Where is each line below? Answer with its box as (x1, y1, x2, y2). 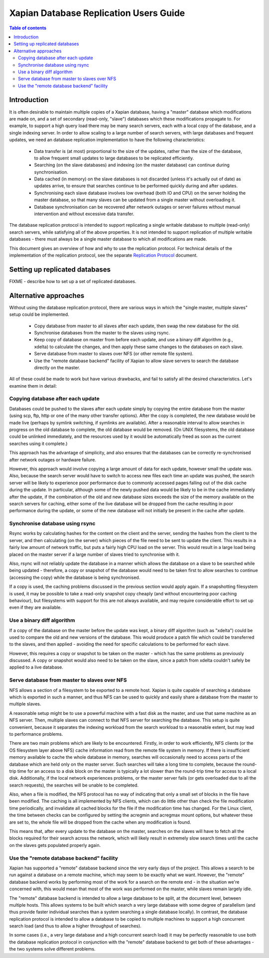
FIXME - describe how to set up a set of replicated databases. (9, 278, 136, 284)
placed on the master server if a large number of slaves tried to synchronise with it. (9, 551, 180, 557)
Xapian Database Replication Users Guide (9, 7, 185, 18)
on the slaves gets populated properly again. (9, 842, 101, 848)
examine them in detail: (9, 383, 57, 389)
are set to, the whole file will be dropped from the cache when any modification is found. (9, 819, 191, 825)
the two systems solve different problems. (9, 946, 96, 952)
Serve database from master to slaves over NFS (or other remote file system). (34, 351, 194, 357)
